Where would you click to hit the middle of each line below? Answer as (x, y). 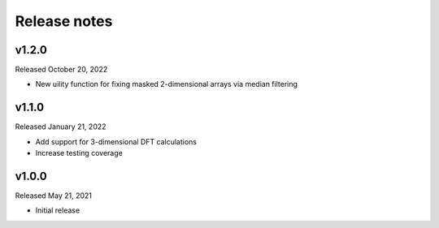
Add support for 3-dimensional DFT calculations (116, 141)
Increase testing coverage (79, 153)
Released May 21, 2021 (54, 196)
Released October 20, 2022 (61, 70)
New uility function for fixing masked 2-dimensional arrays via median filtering (167, 84)
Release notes (64, 21)
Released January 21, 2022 (61, 127)
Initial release (58, 210)
